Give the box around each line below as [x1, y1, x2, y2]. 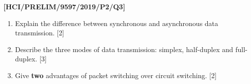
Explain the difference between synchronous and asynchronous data [15, 18, 219, 28]
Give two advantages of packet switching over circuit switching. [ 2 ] [15, 70, 217, 80]
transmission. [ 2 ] [15, 28, 64, 38]
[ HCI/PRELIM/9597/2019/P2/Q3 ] [3, 1, 125, 11]
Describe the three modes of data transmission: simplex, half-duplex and [15, 44, 233, 54]
